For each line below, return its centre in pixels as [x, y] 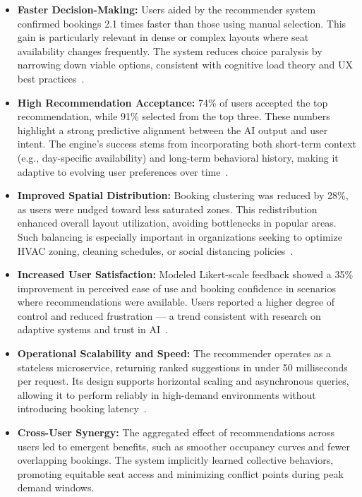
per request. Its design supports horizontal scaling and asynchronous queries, [183, 381]
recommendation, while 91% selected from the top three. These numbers [174, 116]
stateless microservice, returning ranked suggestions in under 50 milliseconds [182, 367]
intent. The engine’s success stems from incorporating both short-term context [187, 144]
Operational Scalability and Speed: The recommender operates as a [174, 353]
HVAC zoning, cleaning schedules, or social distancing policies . [155, 250]
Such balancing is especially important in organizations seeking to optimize [180, 236]
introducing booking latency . [82, 408]
